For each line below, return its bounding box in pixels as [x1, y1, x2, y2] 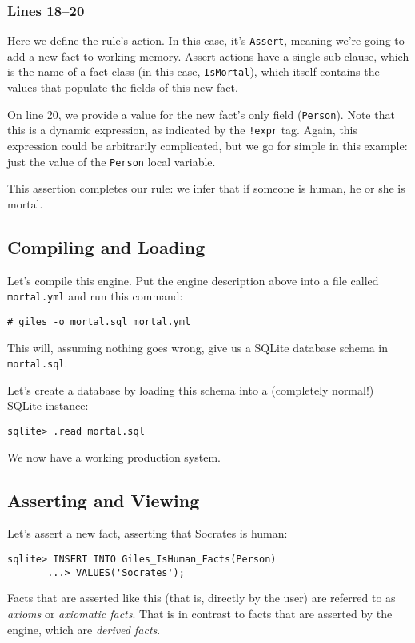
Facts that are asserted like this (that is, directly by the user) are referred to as [7, 589, 396, 606]
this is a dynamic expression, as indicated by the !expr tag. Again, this [7, 121, 358, 138]
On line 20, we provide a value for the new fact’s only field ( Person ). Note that [7, 105, 395, 122]
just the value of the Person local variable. [7, 153, 216, 169]
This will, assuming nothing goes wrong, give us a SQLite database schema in [7, 339, 388, 355]
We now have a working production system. [7, 448, 221, 465]
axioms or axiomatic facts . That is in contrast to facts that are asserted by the [7, 605, 393, 621]
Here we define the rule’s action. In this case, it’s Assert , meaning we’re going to [7, 32, 405, 49]
